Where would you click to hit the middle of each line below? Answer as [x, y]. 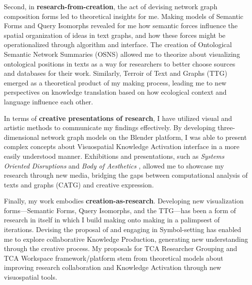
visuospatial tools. [31, 277]
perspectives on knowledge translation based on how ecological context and [115, 92]
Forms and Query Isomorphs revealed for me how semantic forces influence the [121, 25]
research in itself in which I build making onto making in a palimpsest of [112, 220]
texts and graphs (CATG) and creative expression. [79, 184]
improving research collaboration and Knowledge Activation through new [113, 267]
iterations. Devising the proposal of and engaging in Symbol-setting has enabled [123, 229]
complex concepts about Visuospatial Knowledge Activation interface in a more [122, 146]
